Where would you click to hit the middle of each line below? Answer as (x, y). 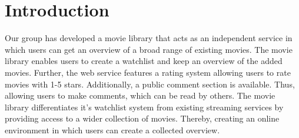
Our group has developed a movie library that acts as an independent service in (149, 38)
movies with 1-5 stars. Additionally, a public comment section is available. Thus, (150, 84)
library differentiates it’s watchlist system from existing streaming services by (144, 107)
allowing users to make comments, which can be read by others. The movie (140, 95)
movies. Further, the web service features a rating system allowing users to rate (148, 72)
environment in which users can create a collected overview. (112, 129)
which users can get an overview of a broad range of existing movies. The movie (149, 49)
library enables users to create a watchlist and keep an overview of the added (144, 61)
